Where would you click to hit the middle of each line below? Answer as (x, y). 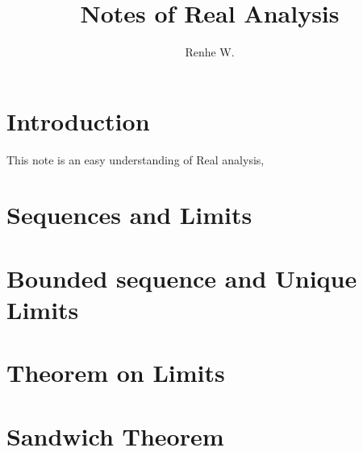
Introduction (78, 120)
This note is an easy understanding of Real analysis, (136, 159)
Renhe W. (210, 52)
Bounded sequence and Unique (182, 278)
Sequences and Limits (129, 215)
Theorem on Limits (116, 373)
